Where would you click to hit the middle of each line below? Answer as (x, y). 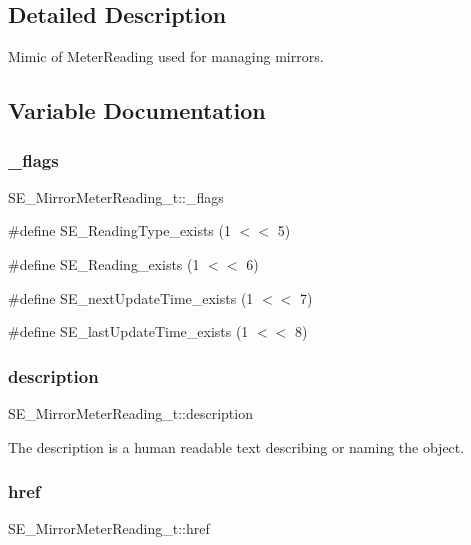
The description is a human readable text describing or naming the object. (236, 446)
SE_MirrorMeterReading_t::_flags (116, 196)
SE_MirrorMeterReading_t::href (109, 528)
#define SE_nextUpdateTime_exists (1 (131, 297)
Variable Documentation (137, 110)
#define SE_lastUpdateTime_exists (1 (128, 331)
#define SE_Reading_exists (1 (104, 263)
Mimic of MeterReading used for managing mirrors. (166, 56)
